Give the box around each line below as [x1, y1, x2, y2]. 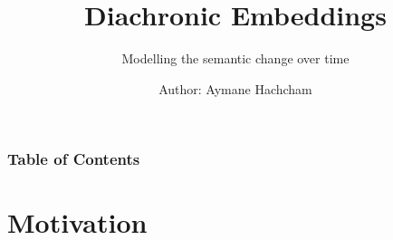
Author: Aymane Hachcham [158, 79, 312, 98]
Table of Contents [7, 148, 140, 170]
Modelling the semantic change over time [121, 49, 350, 68]
